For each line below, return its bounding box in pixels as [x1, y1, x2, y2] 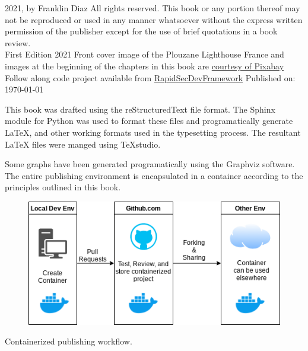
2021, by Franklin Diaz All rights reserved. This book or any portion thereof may [5, 2, 300, 14]
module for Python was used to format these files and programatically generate [5, 114, 293, 127]
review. [5, 36, 31, 49]
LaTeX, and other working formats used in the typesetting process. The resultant [5, 126, 301, 138]
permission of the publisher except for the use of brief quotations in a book [5, 25, 278, 37]
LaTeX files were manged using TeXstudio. [5, 138, 161, 150]
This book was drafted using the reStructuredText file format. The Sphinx [5, 103, 275, 115]
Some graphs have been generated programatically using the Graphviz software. [5, 158, 295, 170]
